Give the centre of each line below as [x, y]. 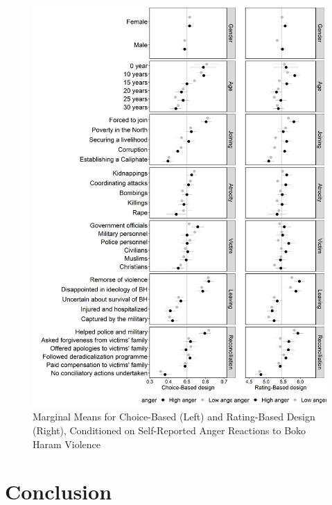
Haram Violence [67, 444]
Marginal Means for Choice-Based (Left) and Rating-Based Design [174, 417]
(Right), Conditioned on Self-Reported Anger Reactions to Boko [169, 430]
